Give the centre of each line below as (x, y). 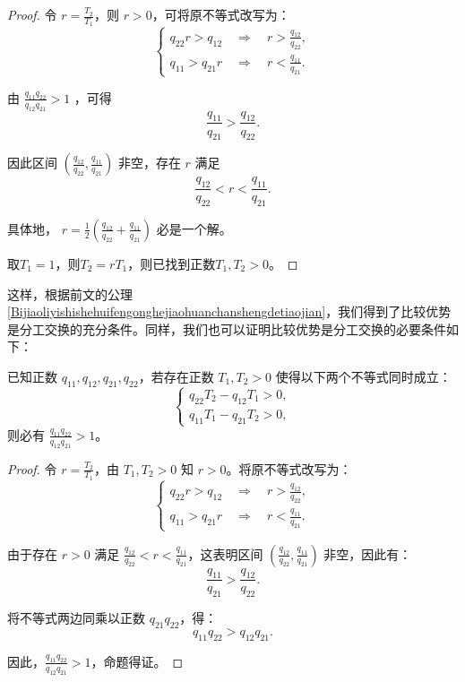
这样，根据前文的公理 (70, 294)
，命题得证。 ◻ (137, 661)
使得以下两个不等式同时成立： (363, 376)
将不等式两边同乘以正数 (76, 618)
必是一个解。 (194, 228)
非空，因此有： (368, 553)
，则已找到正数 (172, 263)
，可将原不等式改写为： (221, 14)
